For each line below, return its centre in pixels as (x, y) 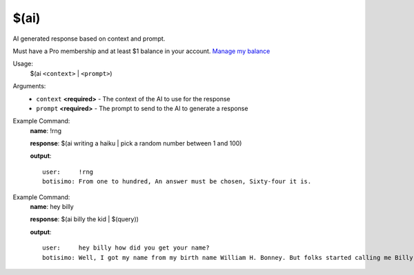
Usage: (23, 64)
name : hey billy (52, 207)
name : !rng (46, 130)
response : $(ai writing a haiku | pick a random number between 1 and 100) (136, 143)
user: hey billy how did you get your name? (126, 248)
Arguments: (29, 86)
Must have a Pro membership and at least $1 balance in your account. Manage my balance (141, 51)
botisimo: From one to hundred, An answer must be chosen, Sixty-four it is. (177, 182)
